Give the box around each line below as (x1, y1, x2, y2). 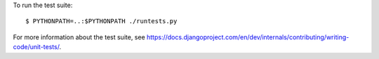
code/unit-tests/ (13, 43, 60, 51)
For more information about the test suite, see (13, 32, 145, 41)
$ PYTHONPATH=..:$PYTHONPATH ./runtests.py (25, 18, 178, 25)
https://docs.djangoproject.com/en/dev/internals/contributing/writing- (146, 32, 350, 41)
